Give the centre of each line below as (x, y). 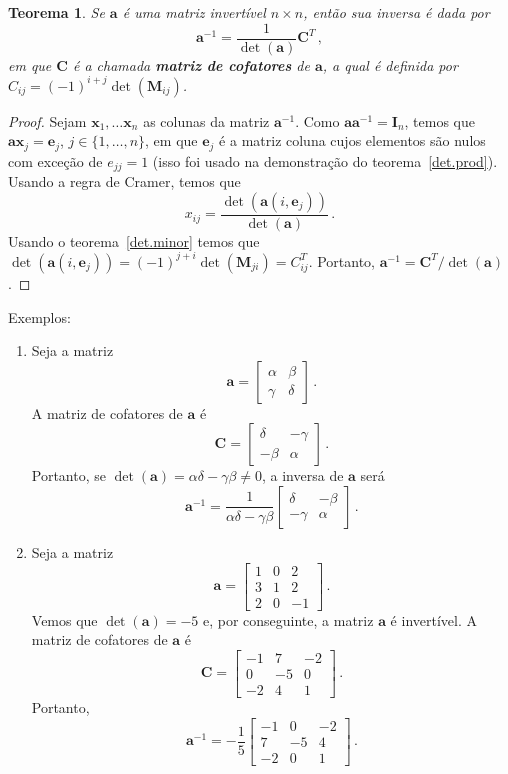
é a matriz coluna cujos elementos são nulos (352, 140)
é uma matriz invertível (194, 12)
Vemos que (64, 619)
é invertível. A (433, 619)
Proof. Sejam (47, 120)
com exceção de (55, 160)
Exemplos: (39, 316)
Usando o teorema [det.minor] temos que (134, 240)
